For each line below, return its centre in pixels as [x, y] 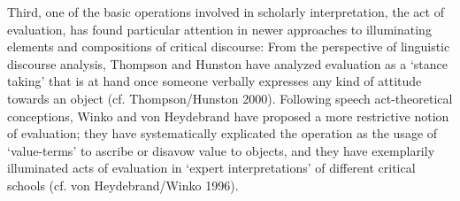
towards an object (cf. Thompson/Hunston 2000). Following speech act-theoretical [230, 98]
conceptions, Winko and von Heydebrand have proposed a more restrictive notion [228, 116]
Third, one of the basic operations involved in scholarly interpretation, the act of [226, 12]
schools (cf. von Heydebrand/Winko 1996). [123, 185]
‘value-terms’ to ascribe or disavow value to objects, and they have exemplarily [221, 150]
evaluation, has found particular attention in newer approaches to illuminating [219, 29]
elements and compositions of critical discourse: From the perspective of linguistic [229, 46]
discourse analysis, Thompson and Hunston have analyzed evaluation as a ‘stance [228, 63]
